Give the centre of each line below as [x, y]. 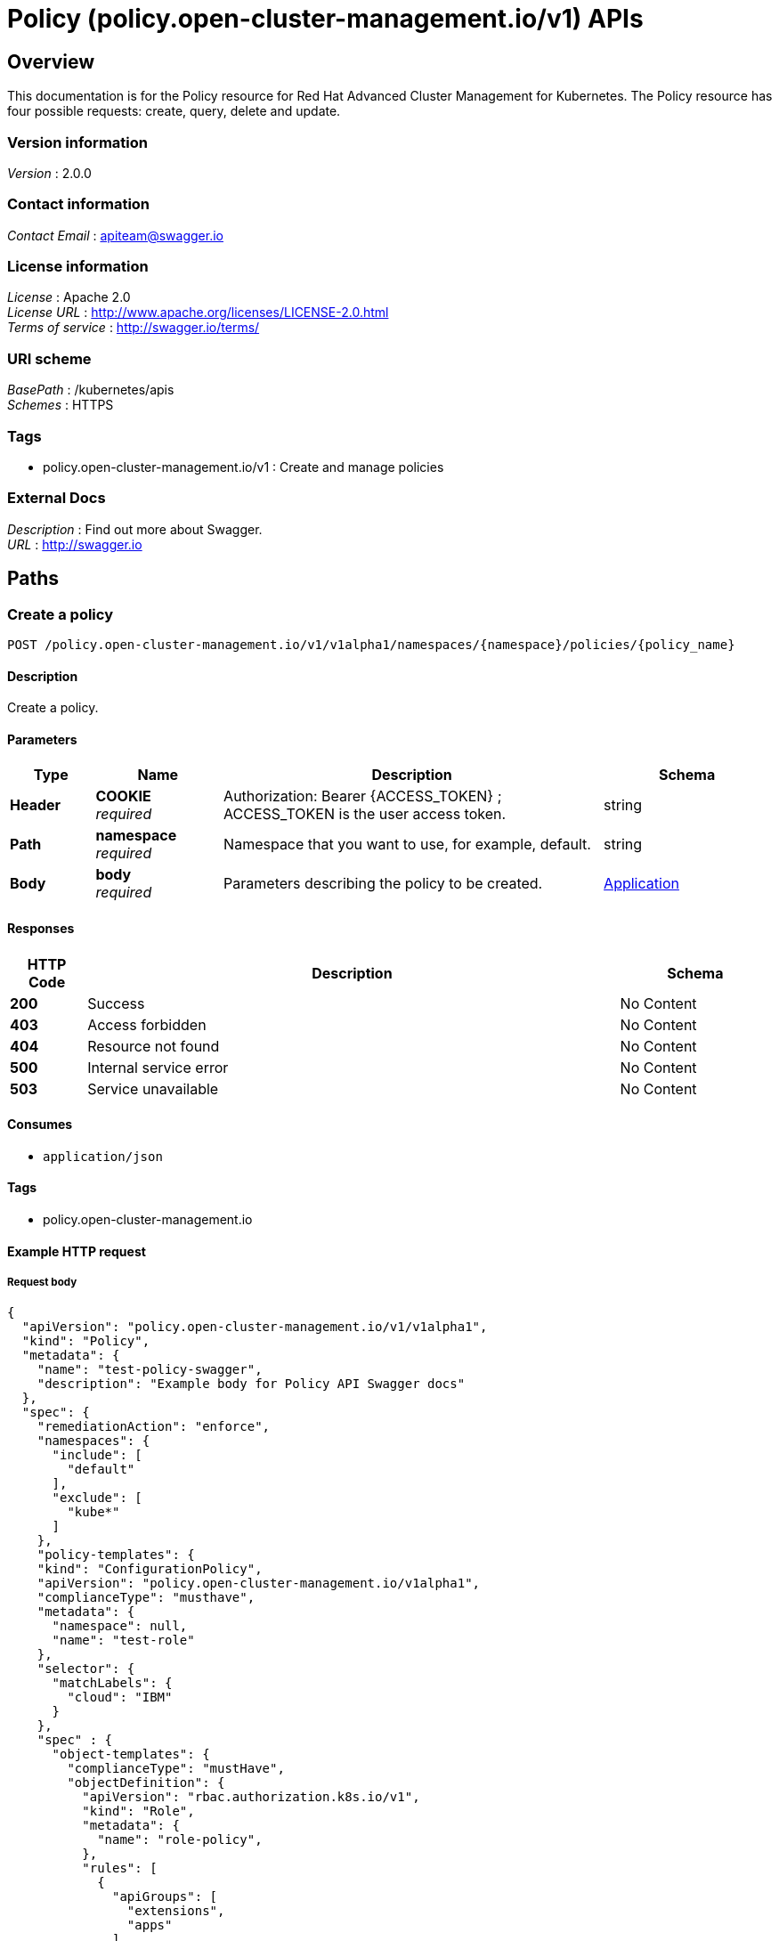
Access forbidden [147, 1024]
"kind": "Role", [138, 1811]
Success [116, 1003]
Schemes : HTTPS [61, 405]
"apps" [150, 1925]
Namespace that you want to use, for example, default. [407, 845]
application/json [103, 1156]
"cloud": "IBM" [120, 1697]
